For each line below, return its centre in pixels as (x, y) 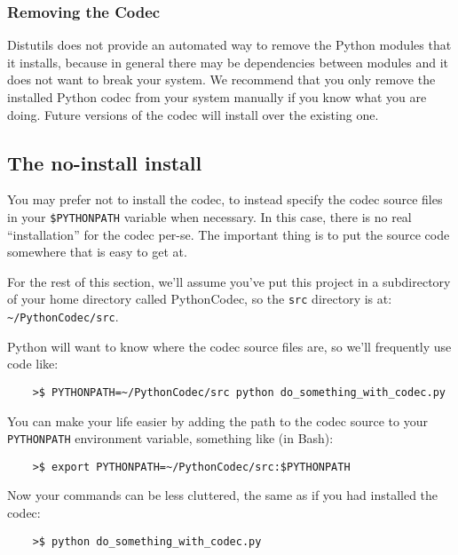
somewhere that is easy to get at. (97, 252)
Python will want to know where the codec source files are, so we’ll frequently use (229, 346)
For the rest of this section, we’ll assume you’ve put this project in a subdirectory (229, 281)
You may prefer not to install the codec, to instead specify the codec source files (225, 199)
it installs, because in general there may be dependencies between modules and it (228, 62)
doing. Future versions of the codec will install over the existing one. (193, 114)
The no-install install (105, 162)
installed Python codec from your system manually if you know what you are (217, 97)
